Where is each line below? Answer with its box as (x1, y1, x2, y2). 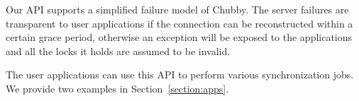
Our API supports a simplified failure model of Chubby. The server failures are (6, 2, 349, 16)
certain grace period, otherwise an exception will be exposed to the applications (6, 30, 353, 44)
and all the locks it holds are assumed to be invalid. (6, 43, 231, 58)
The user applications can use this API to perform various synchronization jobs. (6, 67, 354, 82)
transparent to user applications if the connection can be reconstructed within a (6, 16, 353, 30)
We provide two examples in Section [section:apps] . (6, 81, 229, 95)
